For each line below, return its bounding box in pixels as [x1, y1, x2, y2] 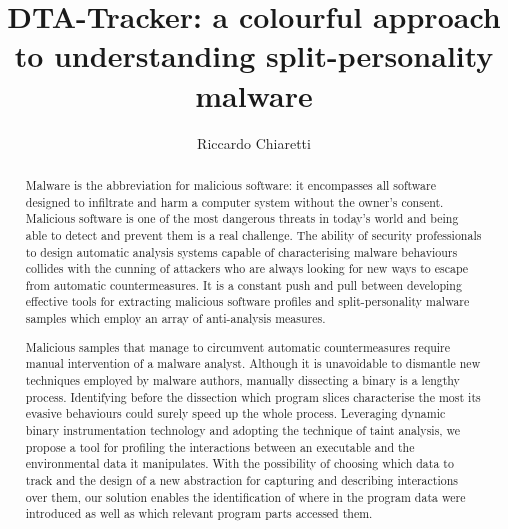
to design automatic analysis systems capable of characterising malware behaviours [25, 243, 458, 260]
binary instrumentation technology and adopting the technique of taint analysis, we [25, 421, 461, 438]
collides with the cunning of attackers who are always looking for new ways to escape [25, 260, 469, 277]
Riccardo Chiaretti [197, 132, 311, 153]
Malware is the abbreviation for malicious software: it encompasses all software [25, 176, 436, 193]
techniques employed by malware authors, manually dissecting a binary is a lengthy [25, 372, 460, 388]
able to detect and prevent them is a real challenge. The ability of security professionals [25, 226, 482, 243]
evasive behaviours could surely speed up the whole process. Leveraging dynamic [25, 405, 446, 422]
